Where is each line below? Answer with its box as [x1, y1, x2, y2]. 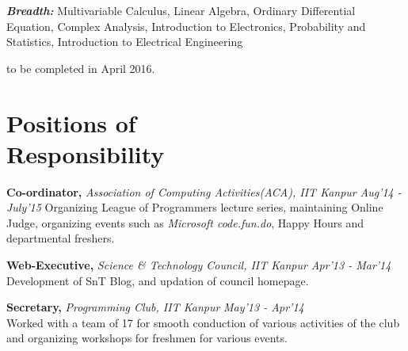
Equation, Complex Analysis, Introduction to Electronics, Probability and [6, 17, 366, 34]
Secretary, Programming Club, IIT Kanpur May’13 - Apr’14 [6, 299, 304, 315]
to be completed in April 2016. [6, 59, 155, 76]
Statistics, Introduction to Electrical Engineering [6, 33, 243, 50]
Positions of [6, 106, 136, 139]
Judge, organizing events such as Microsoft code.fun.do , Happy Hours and [6, 214, 364, 231]
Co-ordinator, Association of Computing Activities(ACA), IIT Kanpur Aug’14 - [6, 183, 402, 200]
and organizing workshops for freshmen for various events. [6, 330, 288, 346]
